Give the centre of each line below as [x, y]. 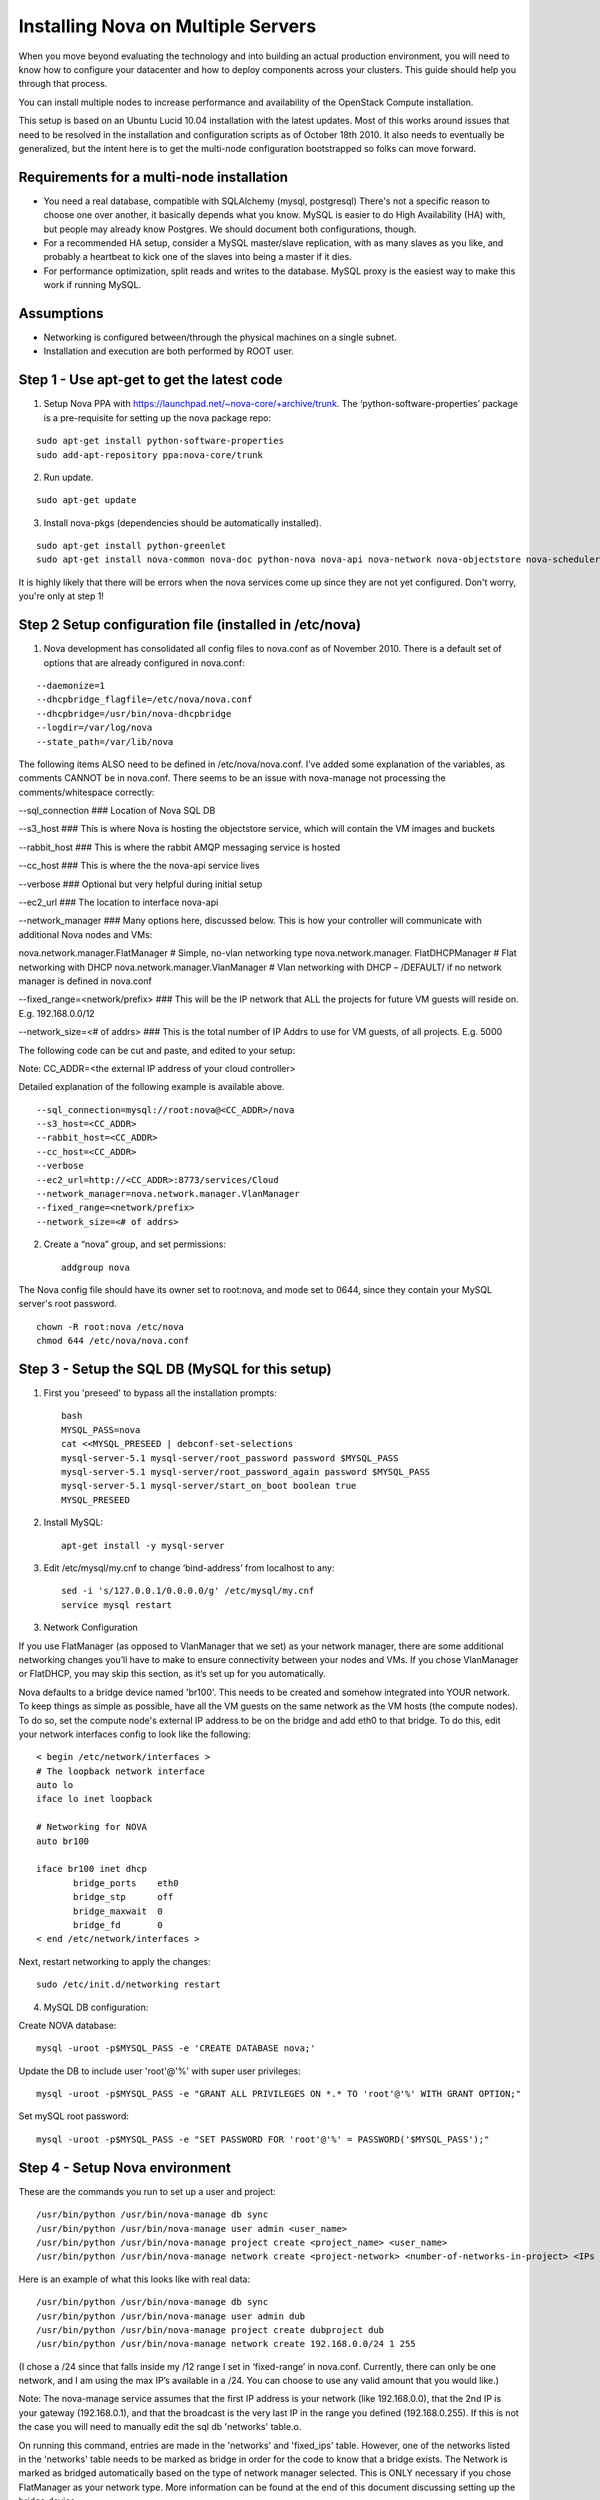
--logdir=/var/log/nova [94, 728]
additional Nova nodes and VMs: [85, 934]
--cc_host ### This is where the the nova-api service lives [139, 866]
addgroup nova [95, 1267]
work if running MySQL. [92, 285]
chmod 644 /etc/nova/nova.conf [113, 1341]
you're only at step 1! [61, 596]
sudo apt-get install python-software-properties [160, 441]
